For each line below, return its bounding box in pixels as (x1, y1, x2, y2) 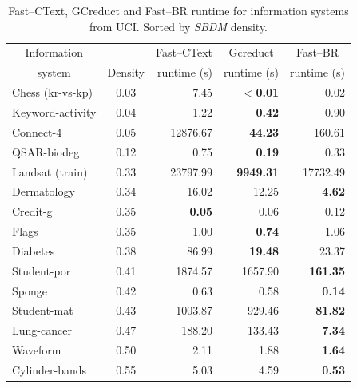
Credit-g (12, 203, 53, 220)
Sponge (12, 282, 47, 299)
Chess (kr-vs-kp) (12, 84, 93, 101)
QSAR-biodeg (12, 143, 80, 160)
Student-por (12, 262, 71, 279)
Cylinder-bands (12, 361, 87, 378)
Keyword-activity (12, 103, 97, 120)
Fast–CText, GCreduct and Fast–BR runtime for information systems (8, 2, 349, 18)
